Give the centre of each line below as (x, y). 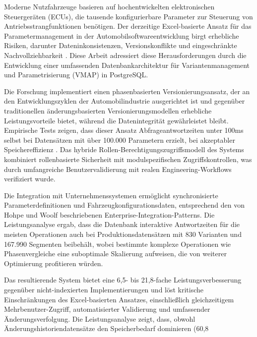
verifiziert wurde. (30, 179)
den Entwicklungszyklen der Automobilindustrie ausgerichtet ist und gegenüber (125, 101)
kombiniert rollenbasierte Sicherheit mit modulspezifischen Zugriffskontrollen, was (128, 159)
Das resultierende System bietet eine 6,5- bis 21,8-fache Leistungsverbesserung (123, 280)
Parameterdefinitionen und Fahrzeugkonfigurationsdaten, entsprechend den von (124, 205)
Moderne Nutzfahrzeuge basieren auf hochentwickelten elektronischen (109, 6)
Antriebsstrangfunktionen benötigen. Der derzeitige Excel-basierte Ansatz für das (128, 26)
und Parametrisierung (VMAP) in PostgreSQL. (76, 75)
